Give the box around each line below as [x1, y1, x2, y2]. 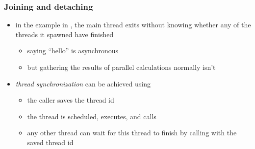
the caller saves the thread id [27, 95, 114, 105]
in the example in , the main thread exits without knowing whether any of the [15, 20, 251, 30]
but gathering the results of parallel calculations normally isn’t [27, 62, 216, 72]
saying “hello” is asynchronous [27, 45, 119, 56]
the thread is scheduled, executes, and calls [27, 111, 156, 121]
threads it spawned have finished [15, 29, 114, 39]
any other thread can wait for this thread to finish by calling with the [27, 128, 237, 138]
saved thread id [27, 137, 74, 147]
